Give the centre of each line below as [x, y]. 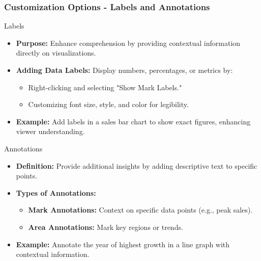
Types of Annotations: [56, 192]
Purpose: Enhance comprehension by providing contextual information [128, 43]
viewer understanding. [50, 131]
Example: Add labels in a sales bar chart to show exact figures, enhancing [133, 121]
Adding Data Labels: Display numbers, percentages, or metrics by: [124, 70]
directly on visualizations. [56, 53]
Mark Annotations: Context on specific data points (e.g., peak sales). [140, 210]
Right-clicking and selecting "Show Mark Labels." [105, 87]
